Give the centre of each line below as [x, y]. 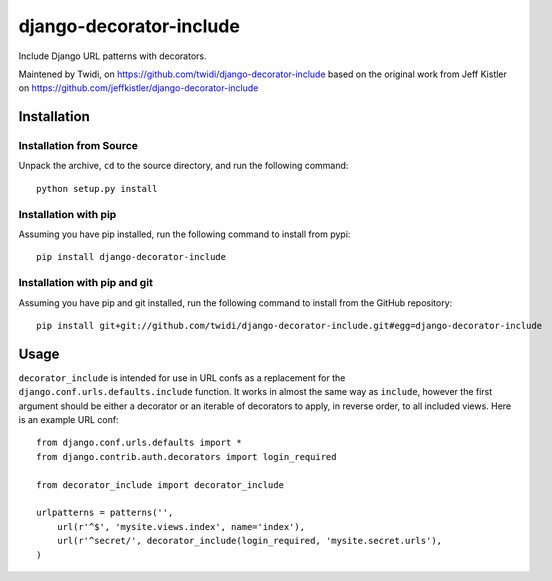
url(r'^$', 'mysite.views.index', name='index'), [180, 526]
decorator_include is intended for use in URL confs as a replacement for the [182, 377]
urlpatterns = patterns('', [105, 513]
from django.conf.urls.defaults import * [139, 443]
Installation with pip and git [86, 283]
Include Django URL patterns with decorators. [112, 56]
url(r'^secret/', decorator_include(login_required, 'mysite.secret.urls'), [249, 541]
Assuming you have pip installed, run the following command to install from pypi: [184, 234]
